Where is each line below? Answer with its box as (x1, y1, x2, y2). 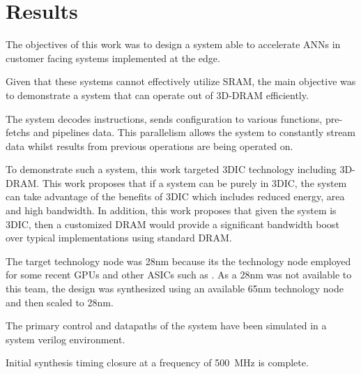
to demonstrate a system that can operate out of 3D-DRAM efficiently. (6, 87, 309, 102)
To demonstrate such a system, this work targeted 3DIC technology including (6, 162, 337, 177)
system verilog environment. (6, 331, 125, 346)
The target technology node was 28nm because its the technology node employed (6, 253, 351, 268)
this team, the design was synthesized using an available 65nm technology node (6, 281, 344, 296)
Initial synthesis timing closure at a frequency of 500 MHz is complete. (6, 355, 309, 370)
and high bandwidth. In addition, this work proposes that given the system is (6, 203, 337, 218)
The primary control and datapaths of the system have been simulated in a (6, 318, 327, 333)
